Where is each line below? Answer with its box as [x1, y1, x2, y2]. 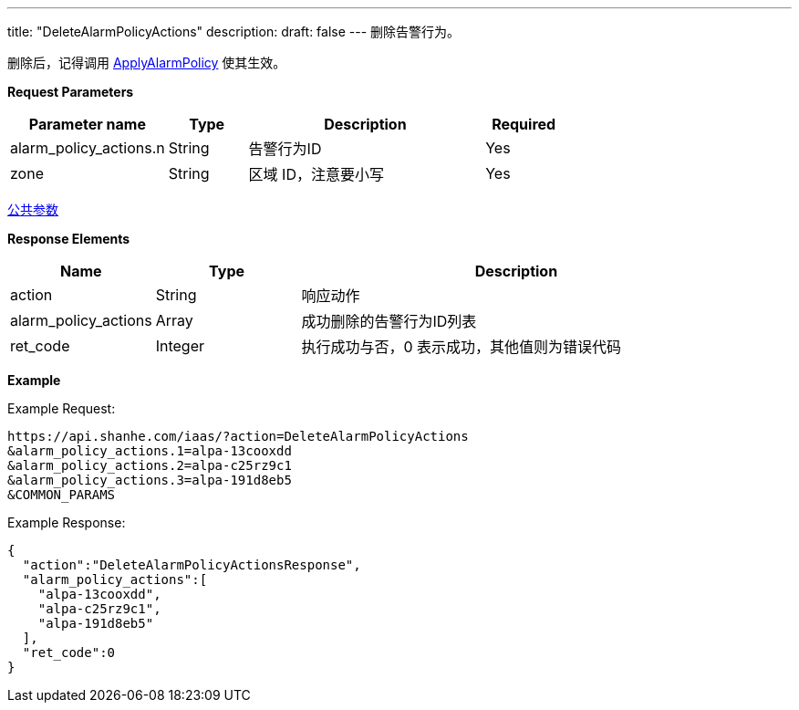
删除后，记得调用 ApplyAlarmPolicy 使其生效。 [7, 55, 286, 70]
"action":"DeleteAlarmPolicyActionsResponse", [22, 558, 361, 572]
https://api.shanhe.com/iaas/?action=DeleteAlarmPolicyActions [7, 429, 469, 444]
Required [492, 115, 556, 133]
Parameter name [28, 115, 146, 133]
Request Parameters [7, 84, 134, 99]
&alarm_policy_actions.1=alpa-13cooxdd [7, 444, 292, 458]
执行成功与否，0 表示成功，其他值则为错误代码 [301, 338, 621, 356]
